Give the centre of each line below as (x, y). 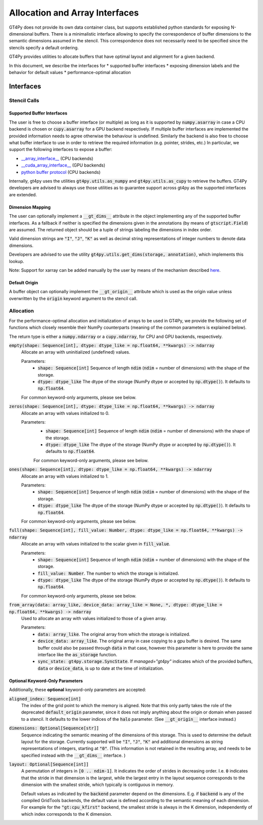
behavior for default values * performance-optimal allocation (70, 72)
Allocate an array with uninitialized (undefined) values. (76, 352)
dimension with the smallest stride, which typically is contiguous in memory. (97, 785)
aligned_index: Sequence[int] (45, 699)
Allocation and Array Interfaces (74, 13)
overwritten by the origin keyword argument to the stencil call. (73, 298)
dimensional (21, 34)
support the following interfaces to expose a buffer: (61, 150)
